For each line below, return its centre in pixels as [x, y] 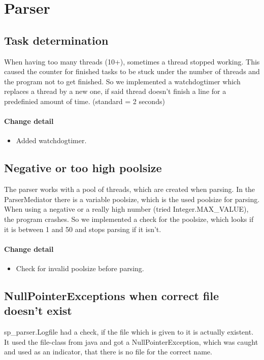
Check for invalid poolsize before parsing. [80, 268]
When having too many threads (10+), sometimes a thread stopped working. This [132, 61]
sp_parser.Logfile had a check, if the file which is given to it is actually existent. [129, 332]
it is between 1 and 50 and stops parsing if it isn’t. [83, 229]
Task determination [56, 40]
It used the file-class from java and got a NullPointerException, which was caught [131, 341]
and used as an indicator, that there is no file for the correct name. [108, 352]
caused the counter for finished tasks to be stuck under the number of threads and [132, 71]
